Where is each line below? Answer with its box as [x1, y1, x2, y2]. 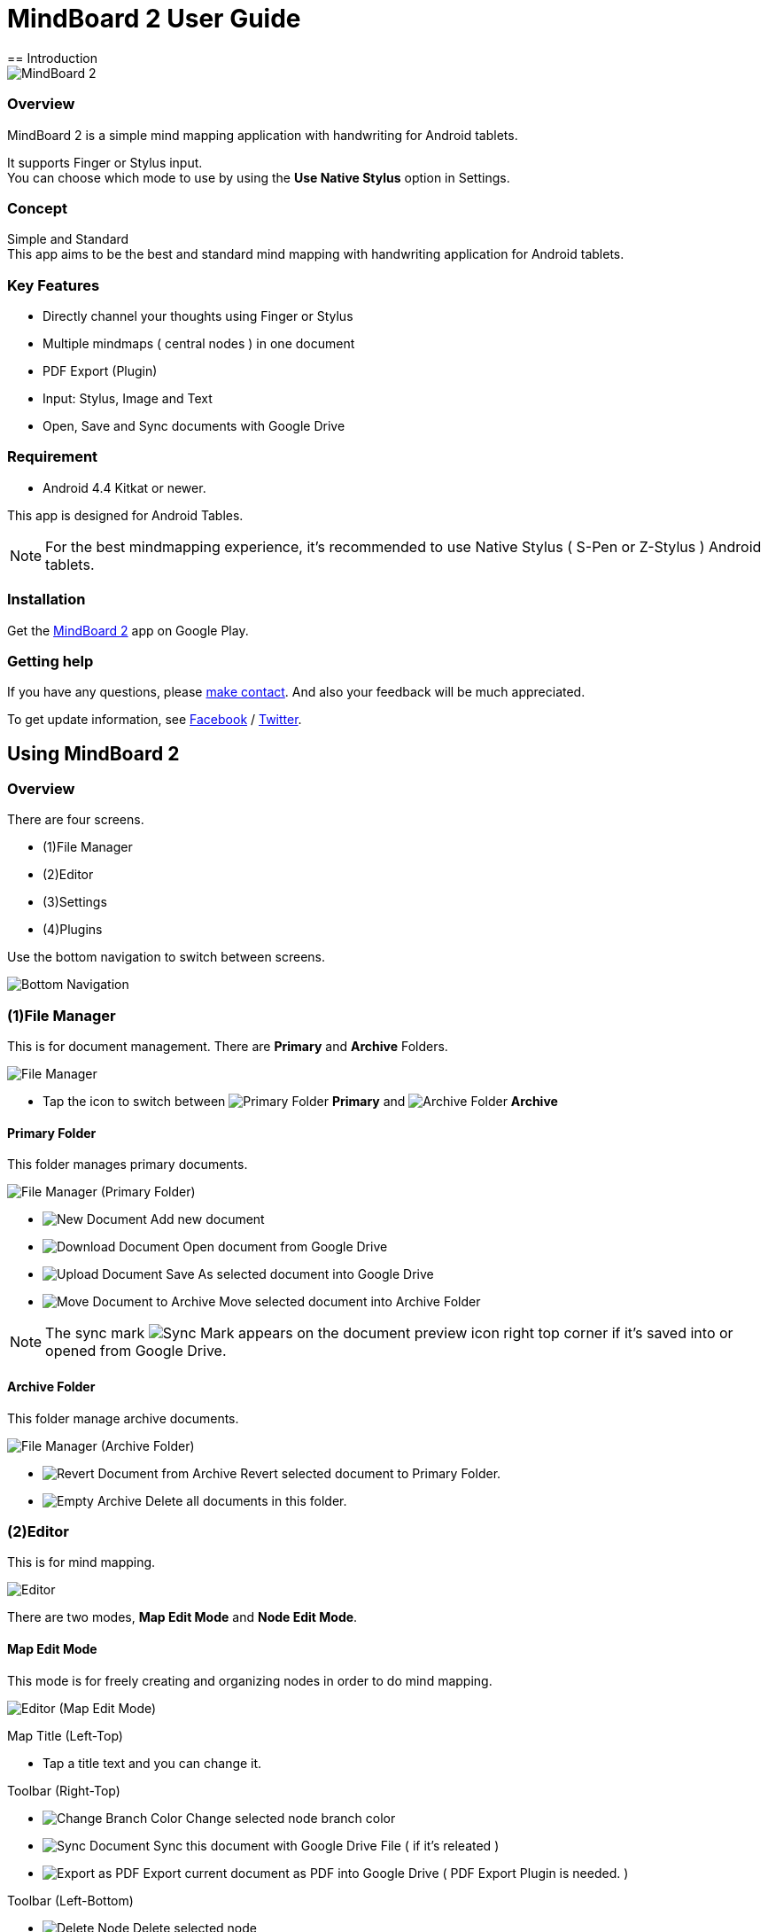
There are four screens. [7, 812, 144, 828]
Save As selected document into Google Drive [166, 1266, 434, 1282]
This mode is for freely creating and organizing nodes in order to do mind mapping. [7, 1672, 493, 1688]
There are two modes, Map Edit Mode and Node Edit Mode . [7, 1609, 358, 1625]
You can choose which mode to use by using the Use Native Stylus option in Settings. [7, 169, 510, 185]
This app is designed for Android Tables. [7, 507, 244, 523]
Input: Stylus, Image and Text [43, 391, 213, 406]
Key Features [7, 276, 100, 294]
